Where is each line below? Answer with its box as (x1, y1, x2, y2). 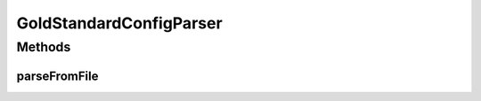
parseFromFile (16, 68, 99, 83)
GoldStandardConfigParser (16, 13, 223, 33)
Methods (16, 39, 71, 55)
